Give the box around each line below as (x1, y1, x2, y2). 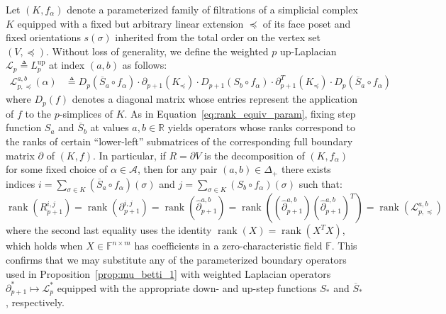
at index (49, 57, 85, 72)
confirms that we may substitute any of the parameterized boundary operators (6, 252, 347, 267)
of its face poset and (262, 16, 351, 30)
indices (6, 176, 35, 191)
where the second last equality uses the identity (6, 223, 212, 237)
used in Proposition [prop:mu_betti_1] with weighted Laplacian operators (6, 266, 331, 281)
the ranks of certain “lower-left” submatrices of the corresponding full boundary (6, 134, 353, 148)
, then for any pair (137, 162, 218, 176)
